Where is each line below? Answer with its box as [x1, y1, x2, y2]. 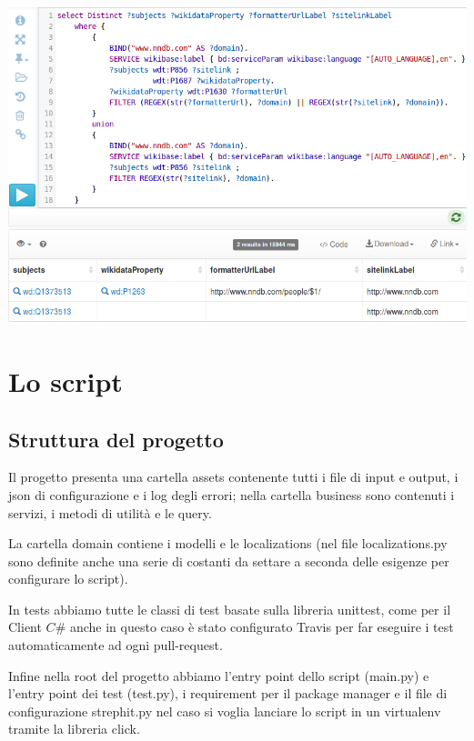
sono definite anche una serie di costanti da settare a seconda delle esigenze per [8, 551, 449, 570]
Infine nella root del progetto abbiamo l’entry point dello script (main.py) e [8, 666, 429, 685]
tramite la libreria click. [8, 719, 140, 738]
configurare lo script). [8, 569, 128, 588]
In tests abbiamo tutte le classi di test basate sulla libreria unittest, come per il [8, 599, 451, 618]
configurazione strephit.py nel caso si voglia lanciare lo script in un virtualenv [8, 701, 441, 720]
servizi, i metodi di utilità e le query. [8, 503, 212, 522]
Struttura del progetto [8, 425, 224, 453]
